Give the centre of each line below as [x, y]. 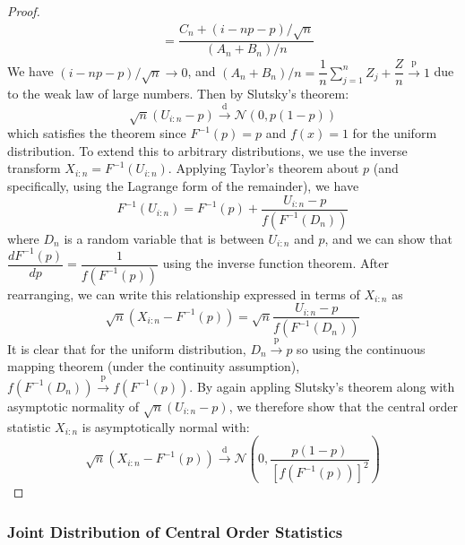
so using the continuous [361, 348]
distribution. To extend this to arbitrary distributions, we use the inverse [207, 150]
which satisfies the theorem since [97, 133]
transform [34, 168]
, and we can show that [388, 238]
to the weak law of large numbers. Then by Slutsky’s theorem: [178, 94]
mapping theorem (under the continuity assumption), [154, 366]
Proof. [24, 11]
